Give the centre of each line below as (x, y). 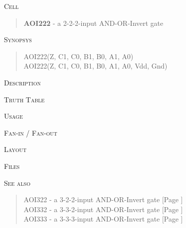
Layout (15, 149)
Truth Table (24, 99)
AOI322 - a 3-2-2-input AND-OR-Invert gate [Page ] (103, 199)
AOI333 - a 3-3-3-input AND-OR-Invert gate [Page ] (103, 219)
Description (23, 82)
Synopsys (18, 39)
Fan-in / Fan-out (31, 132)
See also (17, 183)
